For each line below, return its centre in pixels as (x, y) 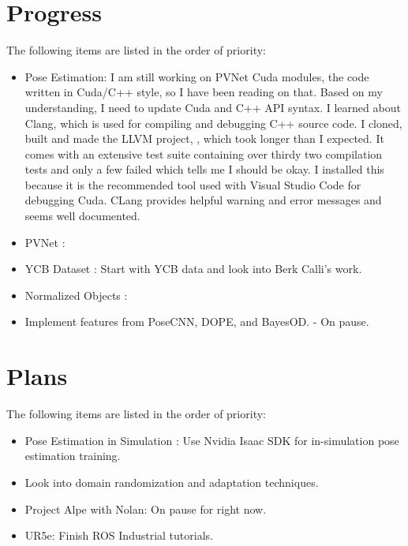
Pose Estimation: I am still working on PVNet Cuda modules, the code (197, 76)
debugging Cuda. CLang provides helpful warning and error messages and (203, 200)
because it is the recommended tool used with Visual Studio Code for (193, 184)
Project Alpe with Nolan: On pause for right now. (146, 509)
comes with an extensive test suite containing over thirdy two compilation (204, 153)
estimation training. (73, 456)
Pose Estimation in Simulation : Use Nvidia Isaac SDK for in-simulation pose (212, 440)
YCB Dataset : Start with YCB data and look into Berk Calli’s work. (193, 269)
